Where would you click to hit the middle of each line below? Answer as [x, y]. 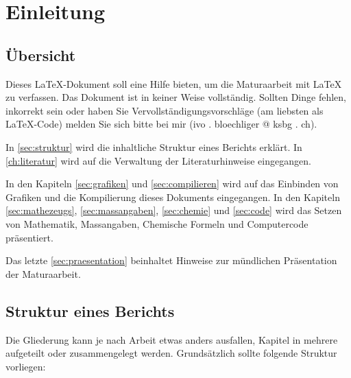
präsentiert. [29, 237]
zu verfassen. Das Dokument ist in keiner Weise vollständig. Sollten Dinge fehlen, [176, 97]
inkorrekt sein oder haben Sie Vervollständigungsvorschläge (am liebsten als [165, 110]
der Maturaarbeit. [43, 273]
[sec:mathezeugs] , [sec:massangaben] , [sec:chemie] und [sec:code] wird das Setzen [174, 210]
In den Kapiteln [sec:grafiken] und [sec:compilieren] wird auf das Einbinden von [172, 184]
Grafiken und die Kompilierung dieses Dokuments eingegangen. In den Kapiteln [173, 197]
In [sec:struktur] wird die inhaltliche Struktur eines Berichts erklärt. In [154, 146]
